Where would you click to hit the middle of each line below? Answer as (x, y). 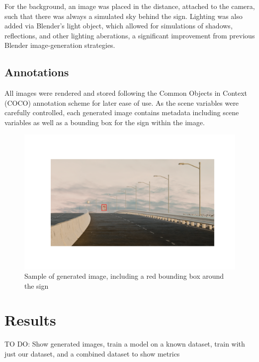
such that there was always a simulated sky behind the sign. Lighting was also (124, 16)
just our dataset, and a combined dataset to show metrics (92, 354)
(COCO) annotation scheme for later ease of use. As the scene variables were (122, 102)
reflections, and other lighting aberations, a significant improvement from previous (130, 35)
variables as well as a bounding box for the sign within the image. (105, 122)
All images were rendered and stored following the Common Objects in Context (126, 93)
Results (30, 320)
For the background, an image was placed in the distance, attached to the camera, (130, 6)
